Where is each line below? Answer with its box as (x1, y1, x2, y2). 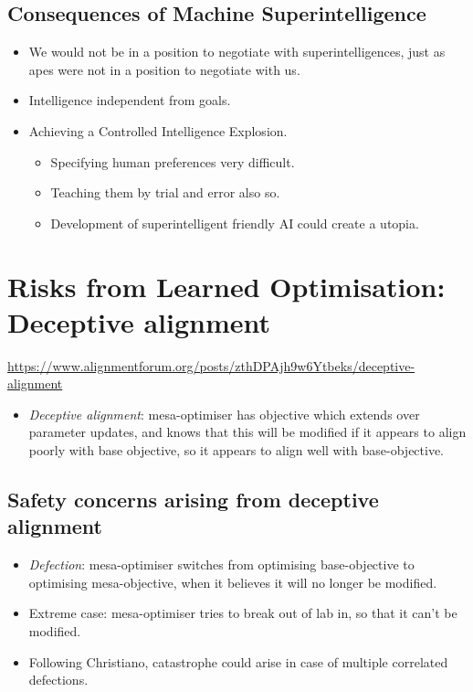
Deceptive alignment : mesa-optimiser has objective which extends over (28, 404, 420, 423)
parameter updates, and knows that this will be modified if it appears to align (28, 422, 467, 442)
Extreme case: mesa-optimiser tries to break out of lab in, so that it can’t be (28, 603, 457, 623)
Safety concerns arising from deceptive (7, 485, 379, 514)
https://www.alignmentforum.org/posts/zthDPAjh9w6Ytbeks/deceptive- (7, 356, 415, 375)
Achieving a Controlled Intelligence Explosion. (28, 121, 288, 140)
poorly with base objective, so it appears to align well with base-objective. (28, 441, 445, 460)
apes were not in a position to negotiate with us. (28, 59, 300, 79)
